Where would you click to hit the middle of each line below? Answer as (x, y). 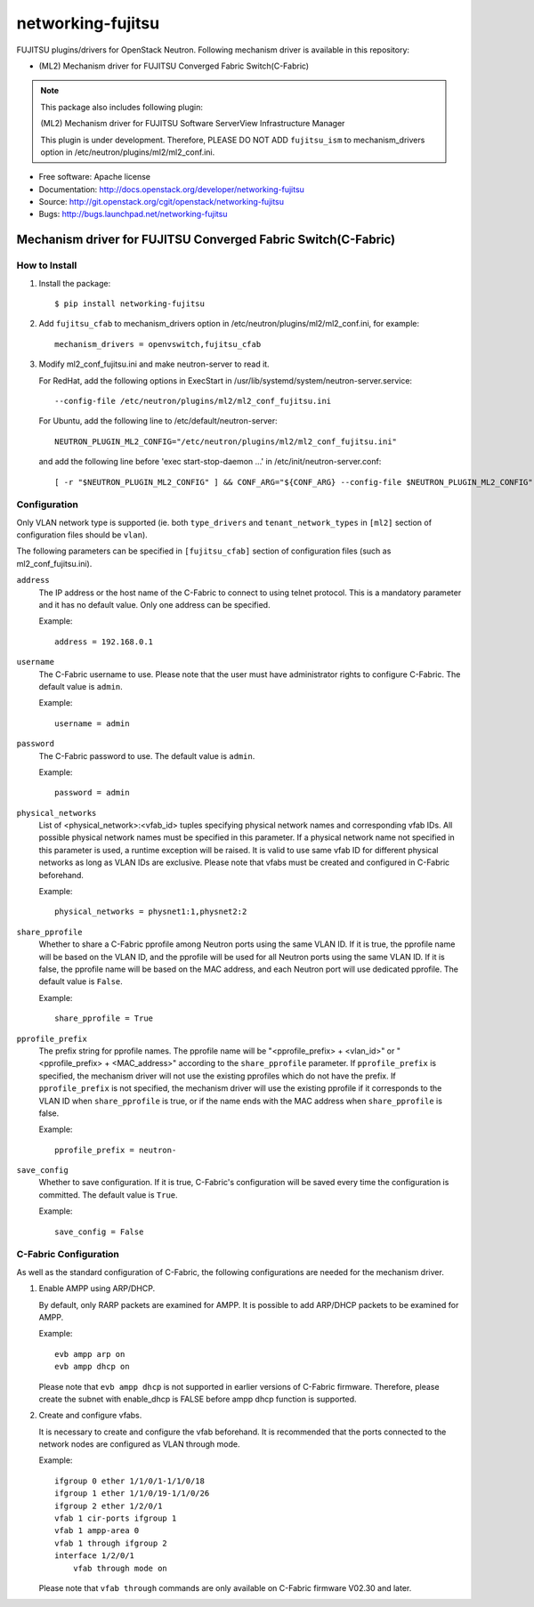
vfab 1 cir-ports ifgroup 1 (116, 1518)
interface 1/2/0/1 (95, 1556)
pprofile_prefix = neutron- (116, 1150)
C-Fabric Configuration (68, 1255)
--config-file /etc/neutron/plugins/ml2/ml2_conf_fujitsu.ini (193, 401)
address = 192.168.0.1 (104, 642)
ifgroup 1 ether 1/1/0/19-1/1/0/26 (132, 1494)
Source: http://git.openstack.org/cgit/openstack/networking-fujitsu (162, 202)
